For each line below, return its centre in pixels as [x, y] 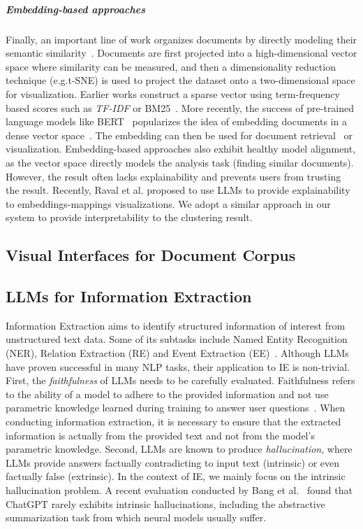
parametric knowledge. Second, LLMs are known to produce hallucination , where [179, 449]
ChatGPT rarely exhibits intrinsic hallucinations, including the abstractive [165, 503]
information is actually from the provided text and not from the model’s [160, 435]
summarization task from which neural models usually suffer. [136, 517]
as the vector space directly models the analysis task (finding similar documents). [180, 162]
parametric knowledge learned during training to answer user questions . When [176, 408]
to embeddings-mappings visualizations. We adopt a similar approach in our [168, 203]
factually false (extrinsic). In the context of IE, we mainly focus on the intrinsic [176, 476]
